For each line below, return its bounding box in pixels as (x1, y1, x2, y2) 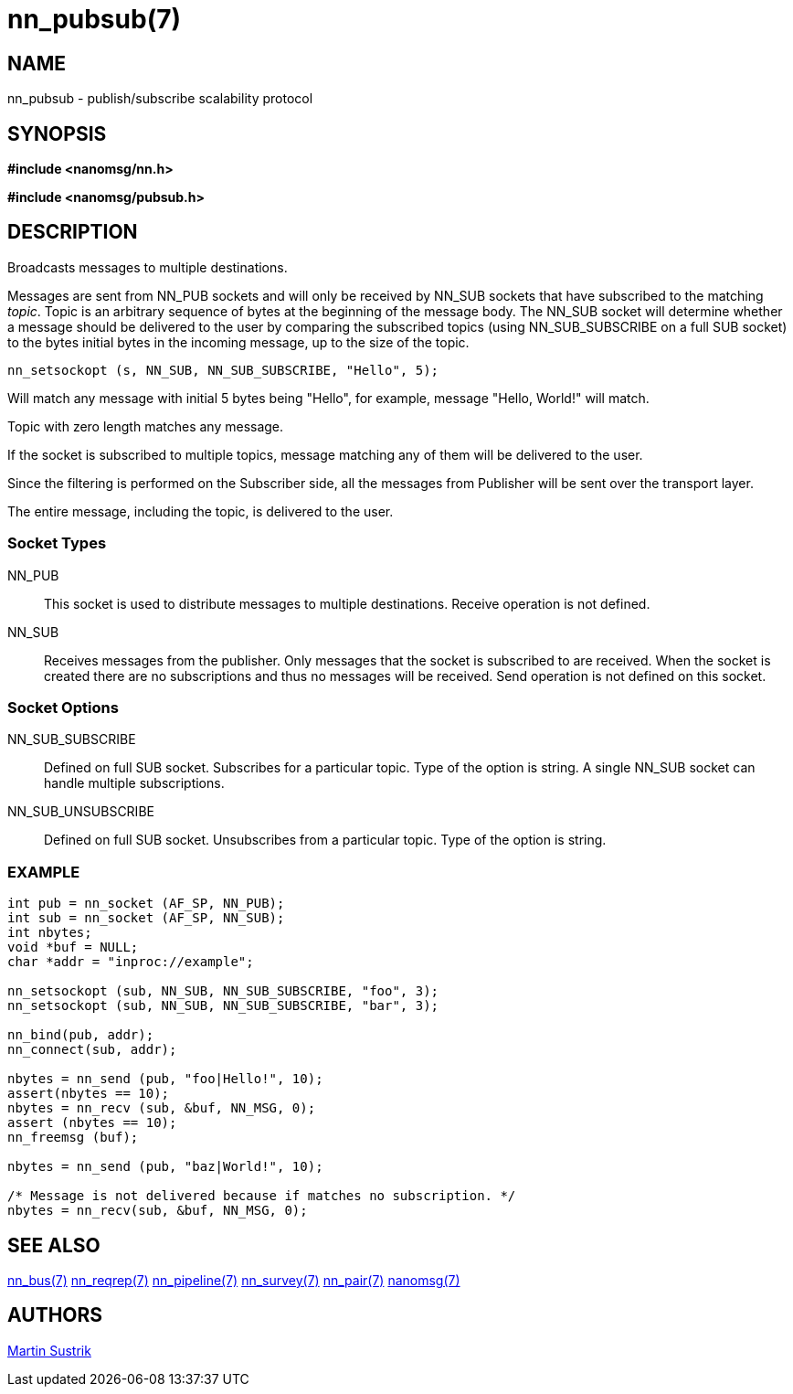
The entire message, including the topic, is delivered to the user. (7, 503, 394, 519)
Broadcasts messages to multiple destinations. (7, 259, 288, 275)
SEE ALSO (7, 1233, 100, 1257)
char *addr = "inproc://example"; (7, 954, 254, 970)
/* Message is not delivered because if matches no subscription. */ (7, 1188, 516, 1204)
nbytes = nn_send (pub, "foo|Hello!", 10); (7, 1071, 323, 1087)
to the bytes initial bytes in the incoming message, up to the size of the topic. (7, 334, 470, 350)
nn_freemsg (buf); (7, 1130, 139, 1145)
